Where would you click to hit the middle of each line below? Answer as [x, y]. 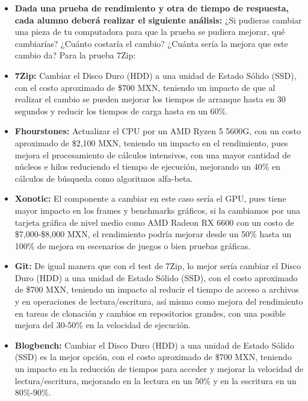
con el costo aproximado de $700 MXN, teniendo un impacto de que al [145, 87]
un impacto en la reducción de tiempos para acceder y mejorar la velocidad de [159, 369]
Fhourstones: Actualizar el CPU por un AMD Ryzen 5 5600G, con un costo [158, 131]
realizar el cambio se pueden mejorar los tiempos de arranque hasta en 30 [150, 99]
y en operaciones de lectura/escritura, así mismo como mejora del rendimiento [159, 301]
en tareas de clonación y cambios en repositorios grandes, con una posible [150, 313]
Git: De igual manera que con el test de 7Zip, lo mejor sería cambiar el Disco [158, 266]
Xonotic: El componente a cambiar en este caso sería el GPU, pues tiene [150, 198]
